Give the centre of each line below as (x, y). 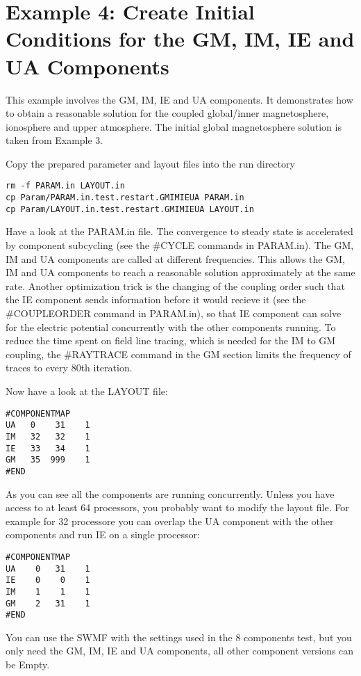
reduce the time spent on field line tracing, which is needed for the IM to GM (171, 340)
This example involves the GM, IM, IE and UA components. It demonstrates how (179, 99)
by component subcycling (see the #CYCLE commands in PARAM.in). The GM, (180, 245)
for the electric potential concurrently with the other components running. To (171, 327)
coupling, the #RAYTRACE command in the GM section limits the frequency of (178, 354)
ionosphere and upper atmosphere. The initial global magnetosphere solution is (174, 126)
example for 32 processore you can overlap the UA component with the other (170, 521)
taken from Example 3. (54, 140)
